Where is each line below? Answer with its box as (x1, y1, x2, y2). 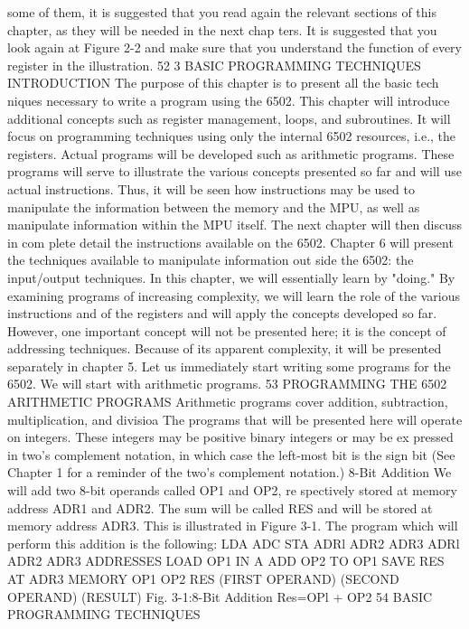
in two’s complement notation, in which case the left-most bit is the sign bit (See (7, 445, 455, 464)
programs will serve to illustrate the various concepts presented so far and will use (7, 162, 462, 181)
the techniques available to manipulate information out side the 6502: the (7, 250, 414, 269)
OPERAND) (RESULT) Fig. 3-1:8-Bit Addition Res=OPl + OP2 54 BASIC (7, 587, 433, 606)
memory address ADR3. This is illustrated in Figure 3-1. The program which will (7, 516, 458, 535)
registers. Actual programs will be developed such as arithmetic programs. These (7, 144, 455, 163)
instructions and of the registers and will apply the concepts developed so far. (7, 304, 437, 323)
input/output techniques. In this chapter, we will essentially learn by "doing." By (7, 268, 455, 286)
